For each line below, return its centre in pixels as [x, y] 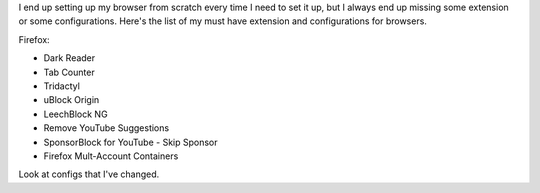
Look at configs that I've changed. [89, 174]
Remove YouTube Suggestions [106, 128]
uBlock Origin [71, 100]
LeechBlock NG [76, 114]
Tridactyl [61, 86]
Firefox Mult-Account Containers [111, 156]
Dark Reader [69, 58]
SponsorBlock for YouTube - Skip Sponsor [130, 142]
